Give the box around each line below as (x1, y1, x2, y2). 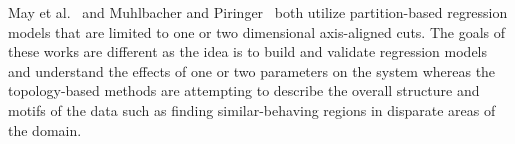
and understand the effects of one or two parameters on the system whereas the (8, 60, 496, 81)
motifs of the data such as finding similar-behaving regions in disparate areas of (8, 99, 496, 120)
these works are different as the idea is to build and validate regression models (8, 41, 488, 62)
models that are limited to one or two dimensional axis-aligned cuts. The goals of (8, 21, 506, 42)
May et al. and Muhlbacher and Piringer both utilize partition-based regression (8, 2, 508, 22)
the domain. (8, 119, 82, 140)
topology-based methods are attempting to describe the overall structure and (8, 80, 480, 101)
